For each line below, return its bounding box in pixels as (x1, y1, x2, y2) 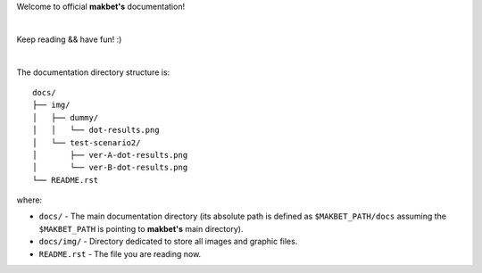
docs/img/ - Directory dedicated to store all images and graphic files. (38, 236, 298, 247)
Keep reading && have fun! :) (16, 34, 122, 45)
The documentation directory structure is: (16, 67, 170, 78)
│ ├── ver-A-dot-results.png (32, 150, 188, 160)
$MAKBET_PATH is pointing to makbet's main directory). (38, 223, 244, 234)
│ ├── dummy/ (32, 112, 99, 122)
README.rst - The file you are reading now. (38, 248, 202, 259)
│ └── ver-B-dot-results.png (32, 162, 188, 173)
